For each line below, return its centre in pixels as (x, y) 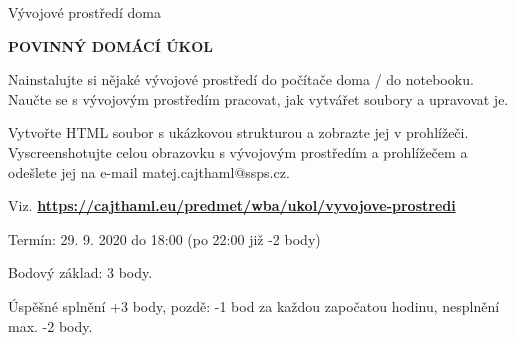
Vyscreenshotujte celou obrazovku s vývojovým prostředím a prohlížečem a (238, 151)
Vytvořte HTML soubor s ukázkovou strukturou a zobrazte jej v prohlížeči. (238, 132)
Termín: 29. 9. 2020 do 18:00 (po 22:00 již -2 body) (164, 238)
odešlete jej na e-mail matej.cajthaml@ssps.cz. (149, 171)
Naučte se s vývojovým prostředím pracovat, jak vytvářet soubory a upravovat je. (258, 98)
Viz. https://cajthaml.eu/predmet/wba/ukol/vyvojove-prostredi (232, 205)
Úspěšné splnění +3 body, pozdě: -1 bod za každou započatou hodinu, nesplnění (254, 305)
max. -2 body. (50, 325)
